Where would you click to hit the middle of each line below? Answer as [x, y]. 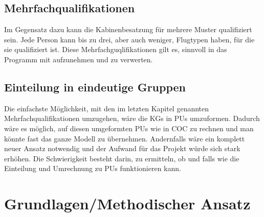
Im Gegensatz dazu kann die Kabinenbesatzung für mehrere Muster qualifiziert [128, 29]
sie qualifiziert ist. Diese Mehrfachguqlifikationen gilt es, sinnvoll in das [116, 49]
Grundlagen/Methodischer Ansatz [127, 203]
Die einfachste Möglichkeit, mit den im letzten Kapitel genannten [107, 108]
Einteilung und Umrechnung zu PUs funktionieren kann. [93, 168]
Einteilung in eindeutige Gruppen [95, 87]
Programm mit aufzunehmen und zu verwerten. [79, 59]
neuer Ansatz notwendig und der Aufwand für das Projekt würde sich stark [122, 148]
